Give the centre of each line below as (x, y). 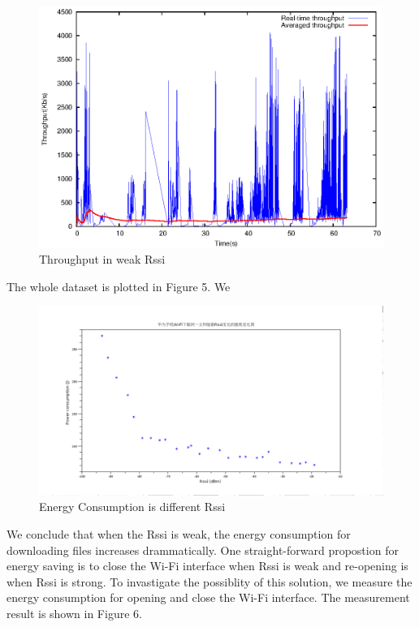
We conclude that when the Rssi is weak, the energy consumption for (179, 534)
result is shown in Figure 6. (74, 614)
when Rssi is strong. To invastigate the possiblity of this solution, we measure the (209, 581)
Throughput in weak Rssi (102, 259)
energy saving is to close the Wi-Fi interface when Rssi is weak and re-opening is (207, 566)
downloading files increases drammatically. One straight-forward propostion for (203, 550)
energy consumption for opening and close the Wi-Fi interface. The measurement (208, 597)
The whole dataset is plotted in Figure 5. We (119, 286)
